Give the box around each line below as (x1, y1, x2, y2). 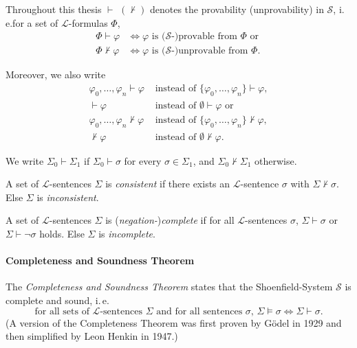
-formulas (68, 15, 108, 30)
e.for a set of (6, 15, 58, 30)
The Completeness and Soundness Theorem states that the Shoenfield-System (6, 279, 333, 294)
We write (6, 153, 44, 167)
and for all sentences (156, 306, 243, 316)
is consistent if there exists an (105, 176, 230, 191)
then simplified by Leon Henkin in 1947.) (6, 329, 178, 343)
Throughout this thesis (6, 2, 102, 16)
